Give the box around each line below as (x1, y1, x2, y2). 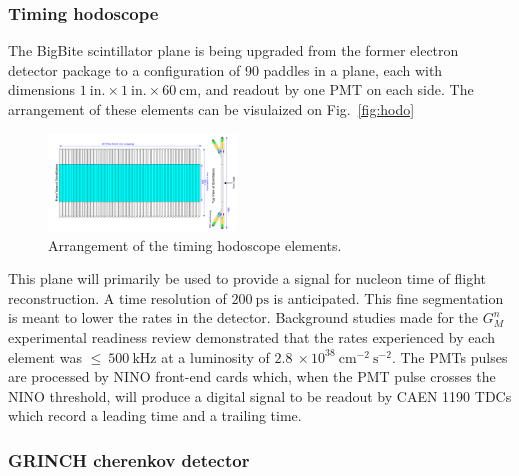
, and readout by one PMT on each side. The (197, 79, 474, 100)
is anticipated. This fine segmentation (273, 287, 504, 308)
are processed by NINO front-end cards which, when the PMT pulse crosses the (8, 366, 496, 387)
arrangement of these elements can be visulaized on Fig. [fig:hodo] (8, 99, 415, 119)
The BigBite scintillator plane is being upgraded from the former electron (8, 40, 459, 61)
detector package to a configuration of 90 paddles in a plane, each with (8, 59, 443, 80)
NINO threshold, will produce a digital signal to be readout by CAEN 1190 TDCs (8, 385, 512, 406)
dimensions (8, 79, 76, 100)
